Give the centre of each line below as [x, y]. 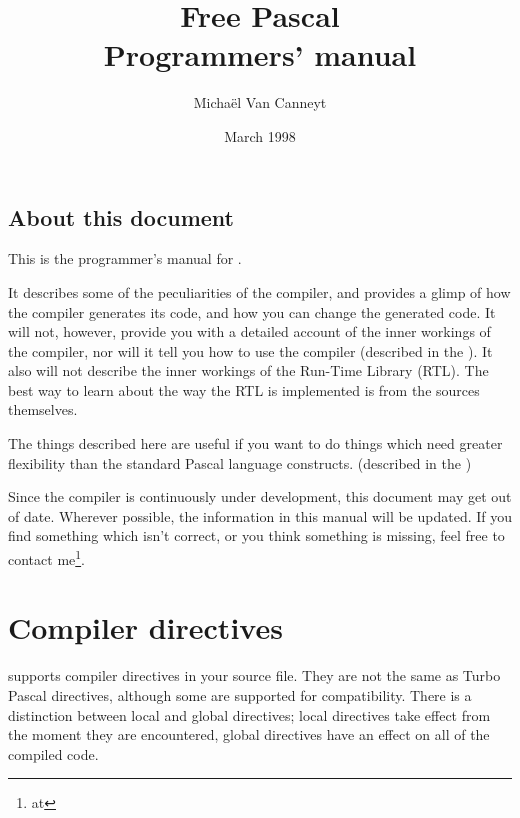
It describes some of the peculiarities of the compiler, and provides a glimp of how [259, 291]
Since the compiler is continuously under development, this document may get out [260, 496]
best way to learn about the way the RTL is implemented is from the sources [244, 389]
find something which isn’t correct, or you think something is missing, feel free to [256, 535]
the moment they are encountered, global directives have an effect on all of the [249, 734]
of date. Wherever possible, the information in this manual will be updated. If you [260, 515]
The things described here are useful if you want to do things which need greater [255, 443]
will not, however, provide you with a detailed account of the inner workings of [249, 331]
